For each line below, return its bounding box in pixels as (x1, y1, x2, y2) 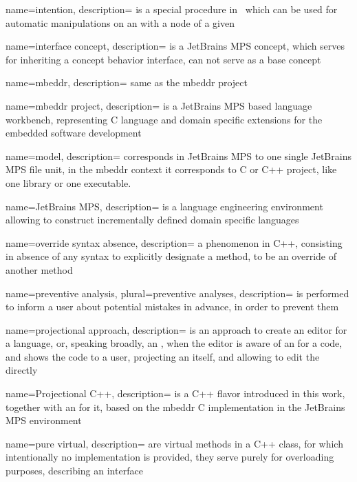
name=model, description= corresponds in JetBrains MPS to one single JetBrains (6, 148, 351, 163)
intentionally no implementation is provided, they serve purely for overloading (6, 450, 334, 464)
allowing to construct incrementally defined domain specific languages (6, 212, 299, 227)
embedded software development (6, 125, 142, 140)
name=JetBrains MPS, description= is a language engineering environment (6, 199, 323, 213)
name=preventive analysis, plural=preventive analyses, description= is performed (6, 285, 349, 300)
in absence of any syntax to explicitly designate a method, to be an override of (6, 249, 336, 263)
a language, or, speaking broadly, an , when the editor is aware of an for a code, (6, 336, 343, 350)
